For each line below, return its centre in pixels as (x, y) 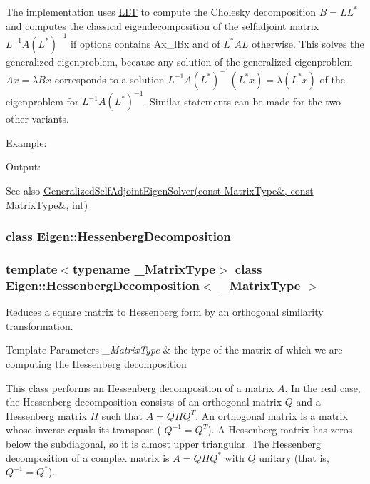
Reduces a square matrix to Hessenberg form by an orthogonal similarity (165, 312)
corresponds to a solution (109, 79)
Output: (24, 166)
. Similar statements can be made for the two (242, 101)
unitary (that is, (294, 457)
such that (122, 415)
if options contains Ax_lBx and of (145, 43)
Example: (26, 142)
